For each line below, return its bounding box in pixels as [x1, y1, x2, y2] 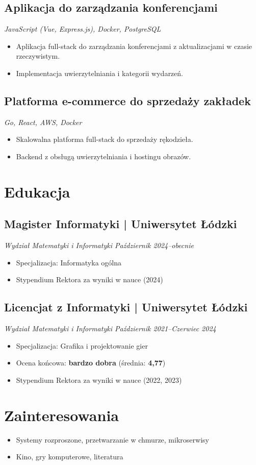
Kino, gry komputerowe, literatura [16, 451, 123, 462]
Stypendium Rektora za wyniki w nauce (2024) [16, 274, 163, 285]
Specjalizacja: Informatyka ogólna [16, 257, 121, 267]
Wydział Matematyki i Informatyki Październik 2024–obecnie [4, 240, 194, 251]
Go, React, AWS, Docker [4, 116, 82, 127]
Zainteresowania [4, 404, 119, 425]
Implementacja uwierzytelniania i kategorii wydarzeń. [16, 67, 183, 78]
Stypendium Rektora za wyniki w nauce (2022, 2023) [16, 374, 182, 385]
